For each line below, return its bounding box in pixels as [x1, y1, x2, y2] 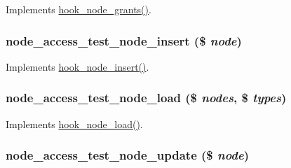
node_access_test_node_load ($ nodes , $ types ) [6, 89, 287, 106]
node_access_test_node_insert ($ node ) [6, 31, 242, 49]
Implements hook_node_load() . [6, 116, 143, 131]
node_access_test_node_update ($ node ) [6, 146, 250, 164]
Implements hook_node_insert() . [6, 59, 149, 73]
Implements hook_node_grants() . [6, 2, 151, 16]
